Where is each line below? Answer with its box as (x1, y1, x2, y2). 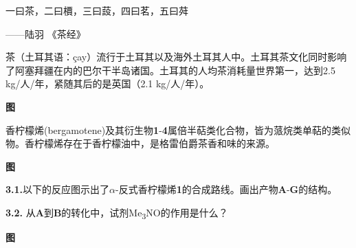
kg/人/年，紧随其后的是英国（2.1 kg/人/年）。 (5, 76, 210, 91)
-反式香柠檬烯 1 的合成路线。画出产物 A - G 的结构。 (115, 182, 337, 196)
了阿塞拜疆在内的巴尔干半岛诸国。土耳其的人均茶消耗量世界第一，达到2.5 (5, 63, 335, 77)
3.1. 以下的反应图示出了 (5, 182, 110, 196)
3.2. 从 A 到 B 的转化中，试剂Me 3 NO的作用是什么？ (5, 205, 228, 221)
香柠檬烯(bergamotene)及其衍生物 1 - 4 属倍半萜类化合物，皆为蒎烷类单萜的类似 (5, 122, 351, 137)
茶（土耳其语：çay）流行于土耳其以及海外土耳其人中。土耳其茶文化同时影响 (5, 49, 347, 64)
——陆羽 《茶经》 (5, 26, 86, 41)
